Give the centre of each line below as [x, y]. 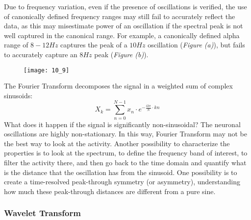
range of [16, 45]
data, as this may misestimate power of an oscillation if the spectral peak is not [124, 26]
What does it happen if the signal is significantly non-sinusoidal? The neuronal [122, 124]
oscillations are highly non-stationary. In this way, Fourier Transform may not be [125, 134]
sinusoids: [18, 95]
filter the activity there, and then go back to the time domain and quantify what [125, 162]
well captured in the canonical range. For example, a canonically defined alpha [122, 35]
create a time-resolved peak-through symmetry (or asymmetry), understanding [122, 182]
